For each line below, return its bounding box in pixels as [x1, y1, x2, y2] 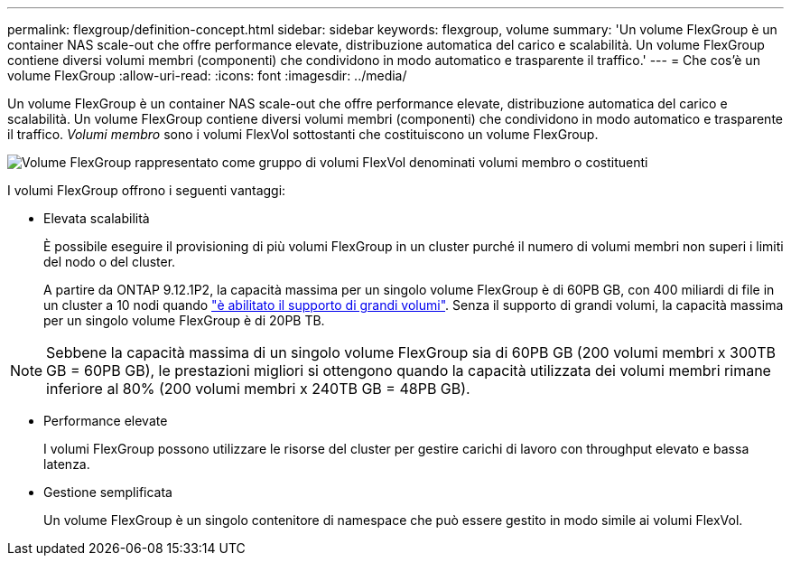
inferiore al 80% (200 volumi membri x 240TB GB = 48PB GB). [46, 380, 470, 398]
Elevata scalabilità [43, 211, 150, 226]
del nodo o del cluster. [43, 254, 176, 269]
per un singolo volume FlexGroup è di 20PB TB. [43, 313, 325, 328]
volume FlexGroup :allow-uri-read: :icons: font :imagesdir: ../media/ [7, 68, 407, 83]
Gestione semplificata [43, 484, 172, 500]
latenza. [43, 456, 90, 472]
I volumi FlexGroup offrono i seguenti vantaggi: [7, 183, 286, 198]
